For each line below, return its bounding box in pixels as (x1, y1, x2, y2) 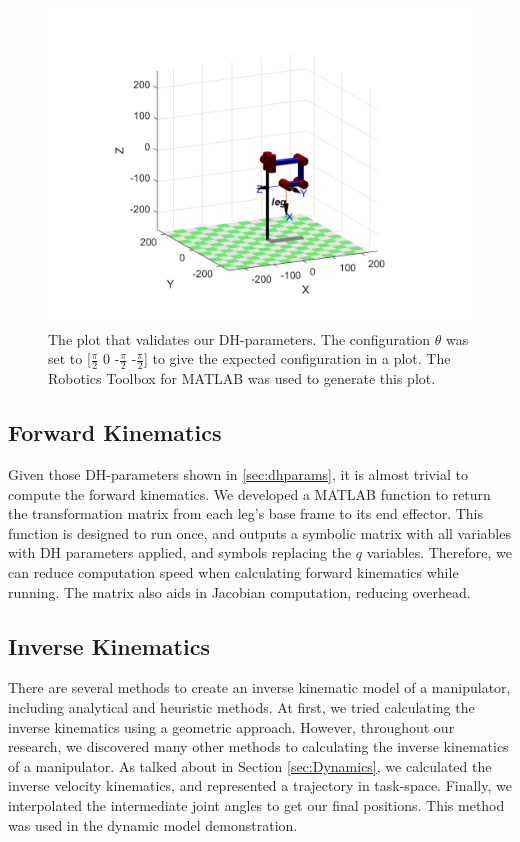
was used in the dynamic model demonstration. (8, 814, 298, 835)
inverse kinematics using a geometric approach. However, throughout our (8, 716, 455, 737)
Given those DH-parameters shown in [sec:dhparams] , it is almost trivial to (8, 463, 468, 484)
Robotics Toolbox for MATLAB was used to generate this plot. (48, 368, 436, 389)
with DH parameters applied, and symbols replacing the (8, 542, 352, 563)
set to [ (48, 348, 91, 369)
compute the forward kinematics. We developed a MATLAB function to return (8, 483, 491, 504)
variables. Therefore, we (366, 542, 512, 563)
